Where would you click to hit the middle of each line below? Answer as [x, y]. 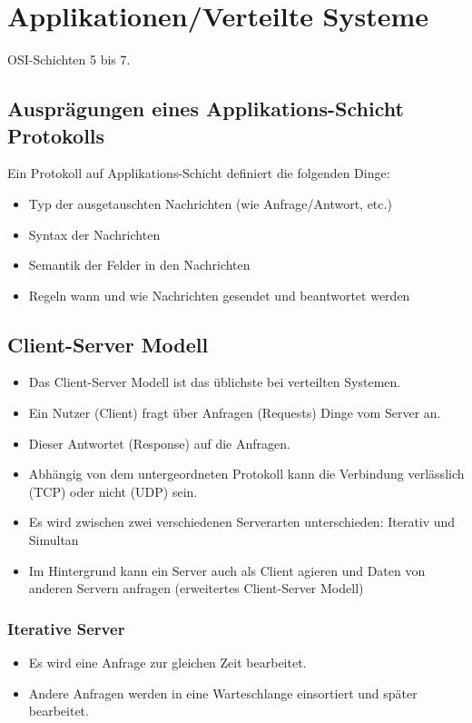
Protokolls [56, 135]
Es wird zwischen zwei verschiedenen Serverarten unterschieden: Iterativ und [242, 522]
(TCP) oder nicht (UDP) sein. [113, 491]
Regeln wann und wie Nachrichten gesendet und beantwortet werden [219, 295]
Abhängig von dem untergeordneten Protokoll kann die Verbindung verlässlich [246, 474]
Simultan [54, 540]
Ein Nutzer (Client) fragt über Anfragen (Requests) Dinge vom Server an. [235, 413]
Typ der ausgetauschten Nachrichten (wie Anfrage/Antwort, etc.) [210, 203]
